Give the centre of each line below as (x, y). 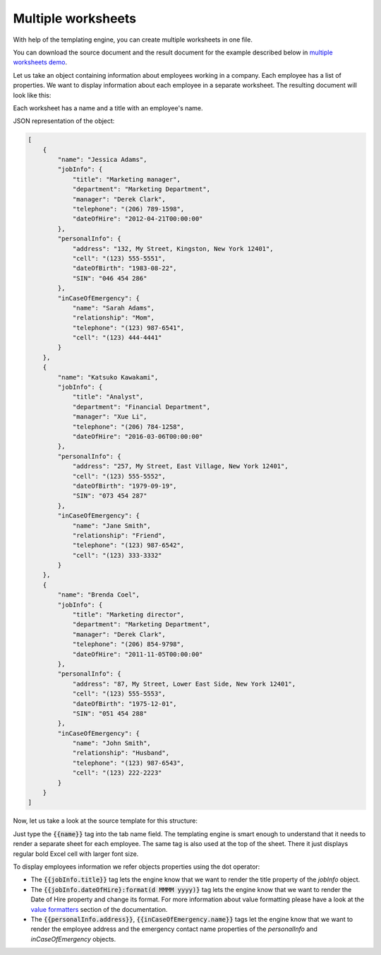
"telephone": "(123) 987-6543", (128, 763)
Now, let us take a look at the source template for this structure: (105, 821)
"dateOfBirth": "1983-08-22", (125, 268)
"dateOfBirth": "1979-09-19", (125, 486)
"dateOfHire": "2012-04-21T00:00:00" (138, 219)
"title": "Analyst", (108, 397)
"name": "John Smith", (111, 743)
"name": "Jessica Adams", (102, 160)
